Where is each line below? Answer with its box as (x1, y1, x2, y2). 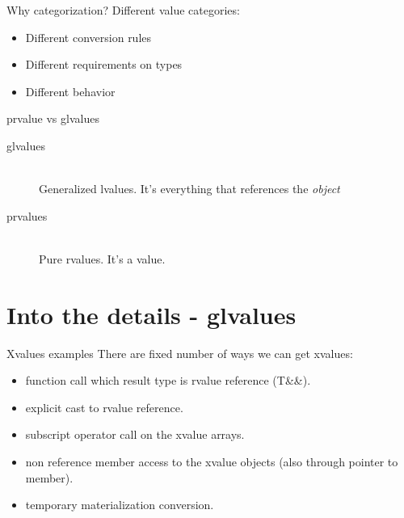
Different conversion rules (25, 28, 152, 45)
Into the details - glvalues (6, 297, 297, 331)
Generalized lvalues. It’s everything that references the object (39, 180, 340, 197)
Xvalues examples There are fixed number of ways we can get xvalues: (6, 344, 353, 361)
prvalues (6, 207, 48, 224)
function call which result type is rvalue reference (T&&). (25, 372, 311, 389)
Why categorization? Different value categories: (6, 2, 240, 18)
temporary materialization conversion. (25, 496, 214, 513)
